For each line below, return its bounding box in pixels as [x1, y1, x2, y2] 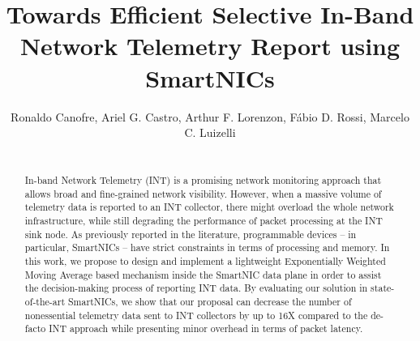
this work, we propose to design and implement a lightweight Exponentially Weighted [24, 254, 386, 268]
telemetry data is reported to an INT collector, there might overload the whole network [24, 200, 394, 214]
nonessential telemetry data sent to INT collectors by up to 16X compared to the [24, 308, 368, 322]
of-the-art [24, 295, 66, 309]
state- [371, 281, 395, 295]
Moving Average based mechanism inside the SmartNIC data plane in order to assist [24, 267, 382, 281]
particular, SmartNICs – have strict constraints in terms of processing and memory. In [24, 241, 390, 254]
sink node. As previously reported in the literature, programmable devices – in [24, 227, 357, 241]
